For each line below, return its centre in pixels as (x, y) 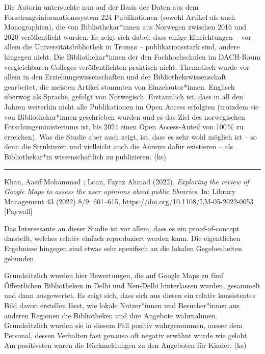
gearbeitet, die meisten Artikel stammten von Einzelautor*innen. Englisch (120, 86)
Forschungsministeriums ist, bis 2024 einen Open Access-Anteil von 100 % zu (124, 127)
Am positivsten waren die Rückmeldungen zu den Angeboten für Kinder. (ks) (125, 345)
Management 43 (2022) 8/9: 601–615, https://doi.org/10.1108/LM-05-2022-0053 (129, 201)
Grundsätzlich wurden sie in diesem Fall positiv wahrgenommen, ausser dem (123, 325)
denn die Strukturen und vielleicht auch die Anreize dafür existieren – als (119, 146)
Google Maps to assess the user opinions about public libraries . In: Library (120, 191)
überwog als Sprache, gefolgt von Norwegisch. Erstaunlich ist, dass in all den (124, 97)
